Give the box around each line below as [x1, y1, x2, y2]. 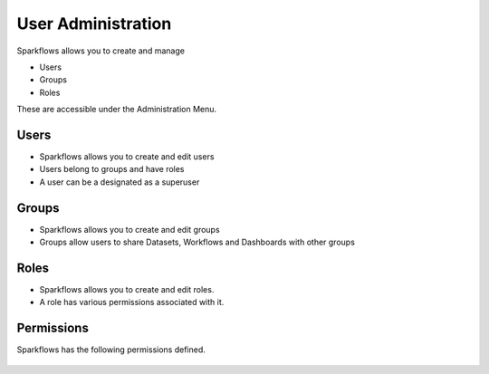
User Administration [16, 14, 172, 34]
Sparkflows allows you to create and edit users [39, 151, 215, 162]
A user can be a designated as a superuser [39, 177, 200, 187]
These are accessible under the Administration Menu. [16, 104, 217, 115]
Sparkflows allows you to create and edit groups [39, 224, 221, 235]
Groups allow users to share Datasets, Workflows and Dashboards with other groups [39, 236, 355, 248]
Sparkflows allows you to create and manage [16, 45, 186, 56]
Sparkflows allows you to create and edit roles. [39, 284, 215, 294]
